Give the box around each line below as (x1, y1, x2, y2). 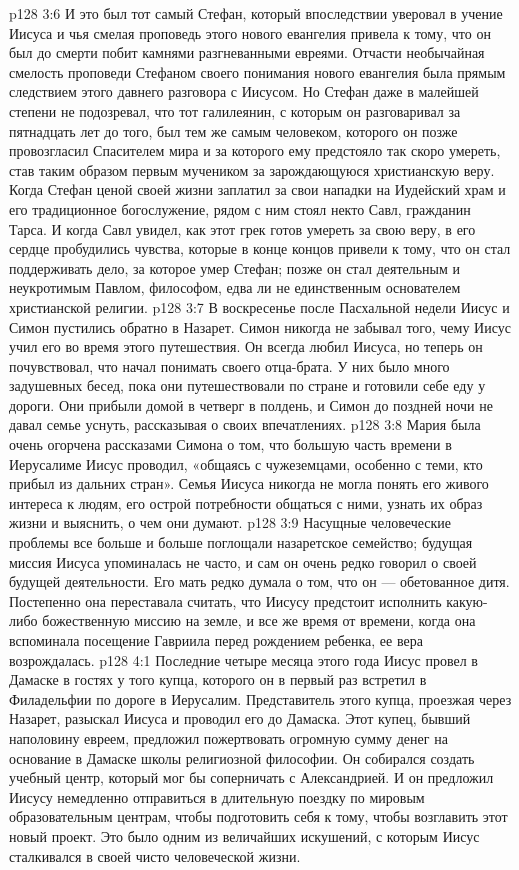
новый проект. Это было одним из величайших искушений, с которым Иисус (9, 825, 480, 846)
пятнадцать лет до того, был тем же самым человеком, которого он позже (9, 120, 458, 141)
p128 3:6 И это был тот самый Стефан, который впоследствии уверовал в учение (9, 3, 503, 23)
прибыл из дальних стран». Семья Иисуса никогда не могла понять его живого (9, 473, 489, 494)
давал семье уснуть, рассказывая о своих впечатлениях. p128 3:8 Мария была (9, 414, 481, 435)
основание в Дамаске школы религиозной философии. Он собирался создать (9, 747, 475, 768)
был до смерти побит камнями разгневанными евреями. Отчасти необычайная (9, 42, 485, 63)
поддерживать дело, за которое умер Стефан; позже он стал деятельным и (9, 257, 461, 278)
